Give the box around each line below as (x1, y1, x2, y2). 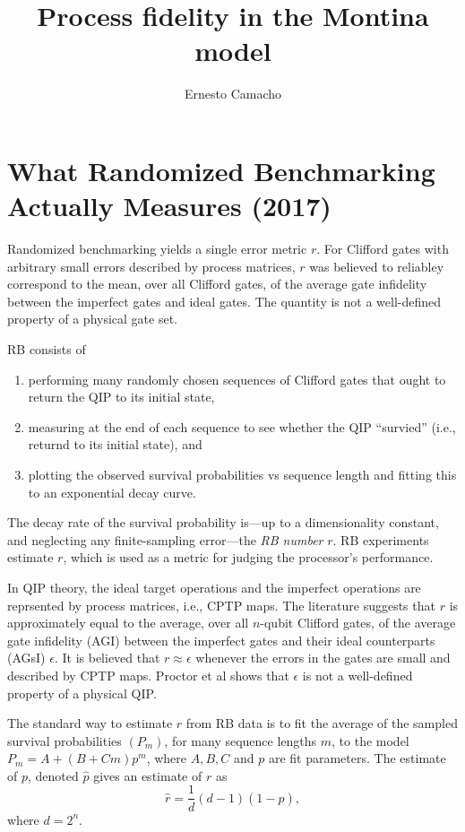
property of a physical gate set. (7, 309, 178, 328)
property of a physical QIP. (7, 683, 157, 702)
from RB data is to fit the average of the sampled (185, 714, 458, 732)
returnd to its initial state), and (28, 435, 202, 454)
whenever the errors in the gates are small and (195, 648, 451, 667)
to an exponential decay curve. (28, 482, 196, 501)
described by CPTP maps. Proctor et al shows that (7, 665, 289, 684)
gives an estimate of (93, 766, 202, 784)
